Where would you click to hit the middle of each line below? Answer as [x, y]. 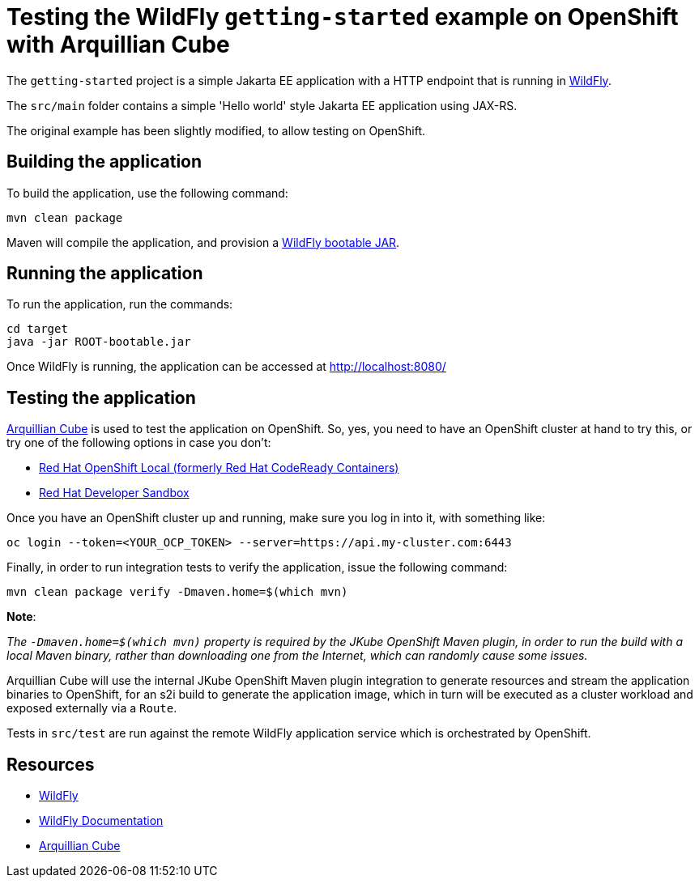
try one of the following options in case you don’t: [139, 443]
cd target [37, 329]
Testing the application [101, 397]
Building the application [104, 162]
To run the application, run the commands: [120, 304]
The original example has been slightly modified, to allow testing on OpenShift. [216, 130]
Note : [21, 617]
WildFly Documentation [101, 821]
